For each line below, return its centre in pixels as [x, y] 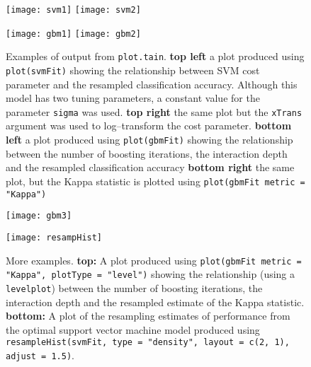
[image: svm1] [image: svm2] [73, 10]
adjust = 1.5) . [40, 355]
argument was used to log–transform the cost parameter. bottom [149, 126]
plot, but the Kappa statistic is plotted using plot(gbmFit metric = [155, 181]
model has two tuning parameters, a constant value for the [133, 98]
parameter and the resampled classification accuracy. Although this [152, 84]
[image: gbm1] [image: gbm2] [73, 34]
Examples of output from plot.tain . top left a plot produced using [155, 56]
